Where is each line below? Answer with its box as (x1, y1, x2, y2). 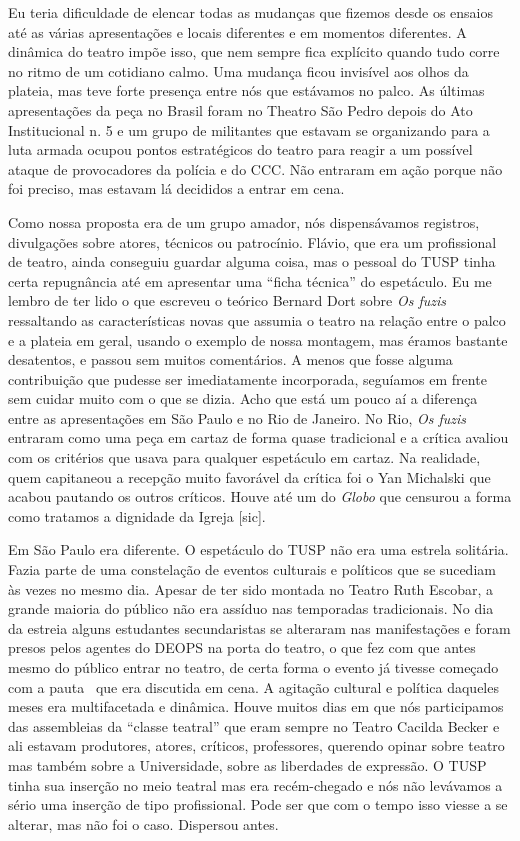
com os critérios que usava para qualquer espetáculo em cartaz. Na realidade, (8, 447, 481, 468)
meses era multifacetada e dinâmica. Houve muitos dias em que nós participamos (8, 696, 504, 717)
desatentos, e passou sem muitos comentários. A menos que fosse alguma (8, 349, 453, 370)
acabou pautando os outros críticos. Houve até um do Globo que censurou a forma (8, 486, 512, 507)
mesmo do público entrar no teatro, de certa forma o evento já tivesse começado (8, 657, 499, 677)
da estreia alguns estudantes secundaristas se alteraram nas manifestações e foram (8, 617, 511, 638)
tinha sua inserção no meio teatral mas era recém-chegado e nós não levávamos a (8, 774, 503, 795)
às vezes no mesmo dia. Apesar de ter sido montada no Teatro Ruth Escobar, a (8, 578, 494, 599)
